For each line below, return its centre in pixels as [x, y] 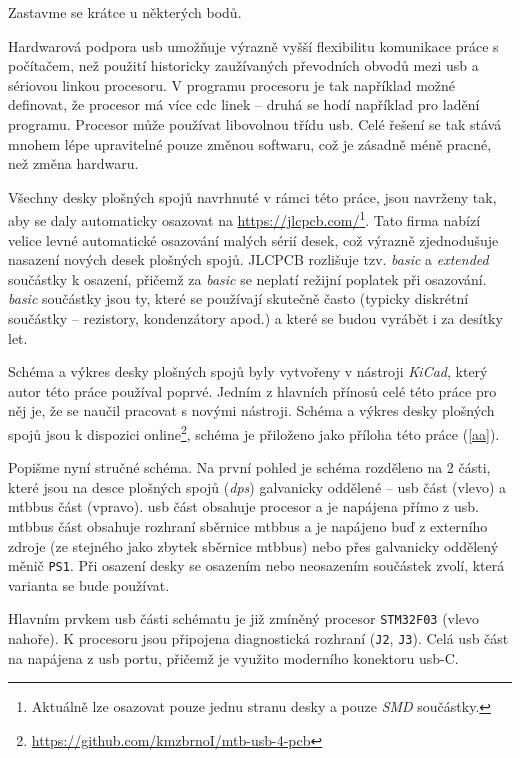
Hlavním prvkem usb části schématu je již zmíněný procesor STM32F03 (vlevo [244, 618]
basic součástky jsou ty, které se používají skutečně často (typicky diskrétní [238, 298]
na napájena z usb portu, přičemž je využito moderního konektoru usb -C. [233, 657]
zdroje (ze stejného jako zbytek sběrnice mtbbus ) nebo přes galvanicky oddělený [253, 545]
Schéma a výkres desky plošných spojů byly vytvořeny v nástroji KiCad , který [248, 371]
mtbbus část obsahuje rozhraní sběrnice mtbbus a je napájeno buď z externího [248, 525]
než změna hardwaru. [73, 163]
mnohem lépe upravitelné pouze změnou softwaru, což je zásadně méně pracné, [250, 143]
